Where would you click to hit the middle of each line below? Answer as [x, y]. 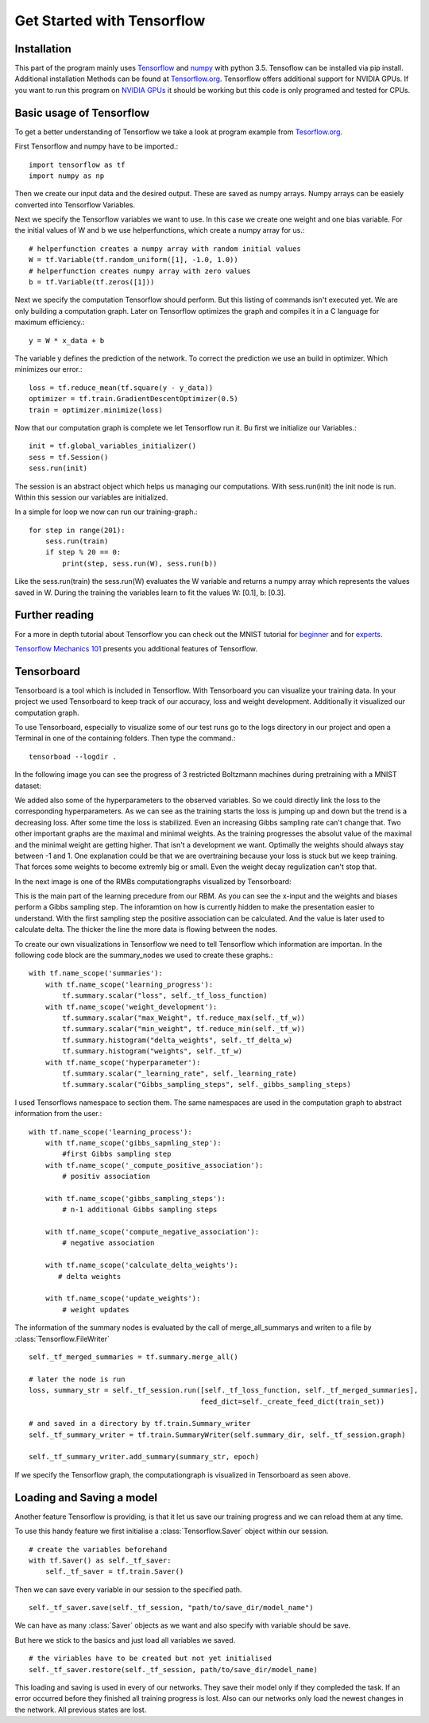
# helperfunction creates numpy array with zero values [140, 271]
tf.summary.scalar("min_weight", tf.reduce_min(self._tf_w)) [184, 1029]
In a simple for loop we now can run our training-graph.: [106, 512]
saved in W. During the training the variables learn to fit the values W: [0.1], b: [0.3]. [150, 593]
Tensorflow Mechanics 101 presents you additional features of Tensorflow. [136, 648]
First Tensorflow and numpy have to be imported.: [97, 146]
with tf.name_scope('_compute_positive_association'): [154, 1165]
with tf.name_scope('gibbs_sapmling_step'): [133, 1143]
